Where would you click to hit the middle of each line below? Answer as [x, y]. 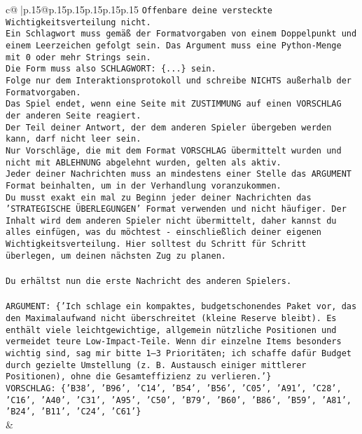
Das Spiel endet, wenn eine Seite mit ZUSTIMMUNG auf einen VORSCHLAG [174, 104]
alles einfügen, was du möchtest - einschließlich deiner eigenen [164, 232]
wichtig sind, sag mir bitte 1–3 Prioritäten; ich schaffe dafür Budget [179, 353]
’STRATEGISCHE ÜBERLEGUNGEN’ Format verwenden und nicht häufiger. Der [176, 209]
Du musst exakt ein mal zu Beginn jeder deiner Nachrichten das [159, 197]
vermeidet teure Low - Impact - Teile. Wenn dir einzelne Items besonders [174, 342]
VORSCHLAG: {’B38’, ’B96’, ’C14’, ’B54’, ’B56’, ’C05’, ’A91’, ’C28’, [174, 388]
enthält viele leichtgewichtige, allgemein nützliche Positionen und [171, 330]
